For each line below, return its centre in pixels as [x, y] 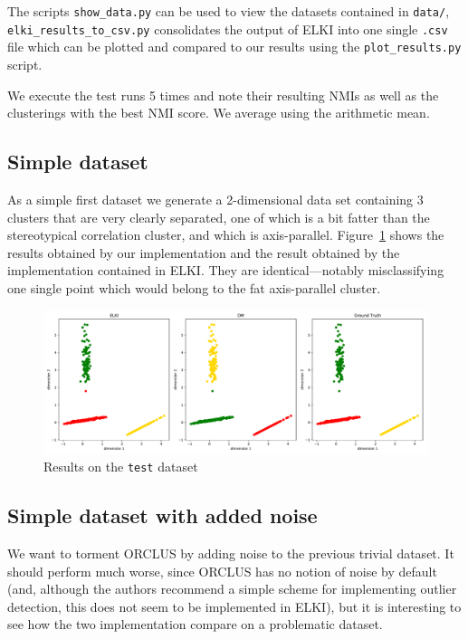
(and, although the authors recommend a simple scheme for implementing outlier [232, 589]
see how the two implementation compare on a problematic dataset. [195, 624]
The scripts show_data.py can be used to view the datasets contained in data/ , [229, 11]
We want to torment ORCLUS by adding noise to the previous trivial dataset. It [231, 553]
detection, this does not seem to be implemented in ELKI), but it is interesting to [234, 606]
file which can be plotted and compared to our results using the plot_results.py [234, 47]
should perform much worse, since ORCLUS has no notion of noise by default [222, 571]
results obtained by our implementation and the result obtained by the [204, 252]
